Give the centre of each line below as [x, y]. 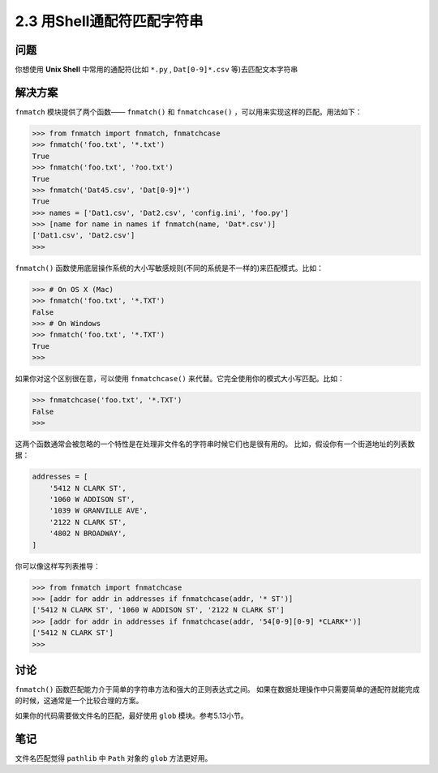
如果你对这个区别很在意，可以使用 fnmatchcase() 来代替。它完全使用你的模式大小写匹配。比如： [180, 379]
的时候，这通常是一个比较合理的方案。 [79, 701]
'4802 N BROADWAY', [88, 534]
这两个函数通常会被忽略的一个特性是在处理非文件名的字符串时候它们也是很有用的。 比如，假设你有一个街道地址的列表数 [215, 444]
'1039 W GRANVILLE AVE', [99, 511]
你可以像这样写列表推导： [58, 566]
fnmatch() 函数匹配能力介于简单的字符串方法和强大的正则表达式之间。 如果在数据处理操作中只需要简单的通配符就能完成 [217, 689]
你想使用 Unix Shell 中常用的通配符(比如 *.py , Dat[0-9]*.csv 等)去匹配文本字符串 [157, 70]
